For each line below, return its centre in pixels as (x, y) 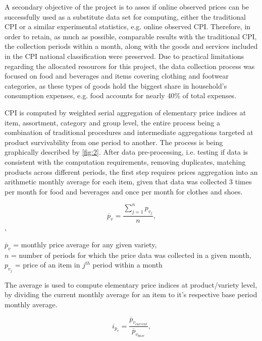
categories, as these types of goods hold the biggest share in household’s (116, 85)
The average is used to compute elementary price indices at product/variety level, (131, 284)
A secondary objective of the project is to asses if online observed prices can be (127, 7)
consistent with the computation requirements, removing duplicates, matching (125, 161)
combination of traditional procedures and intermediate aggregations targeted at (129, 132)
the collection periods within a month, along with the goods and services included (131, 46)
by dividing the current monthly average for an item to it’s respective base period (131, 294)
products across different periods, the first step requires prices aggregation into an (131, 172)
